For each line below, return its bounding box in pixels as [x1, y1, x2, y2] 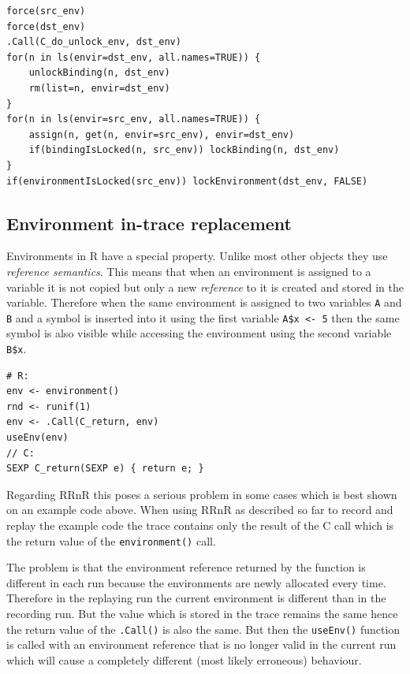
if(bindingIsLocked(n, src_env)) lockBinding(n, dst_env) [28, 144, 340, 156]
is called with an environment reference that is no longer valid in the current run [6, 636, 397, 653]
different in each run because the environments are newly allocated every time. [6, 574, 386, 590]
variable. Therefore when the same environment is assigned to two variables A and [6, 294, 402, 311]
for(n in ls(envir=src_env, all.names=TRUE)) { [6, 114, 261, 125]
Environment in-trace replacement [6, 210, 292, 235]
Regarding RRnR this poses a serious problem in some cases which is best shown [6, 486, 397, 502]
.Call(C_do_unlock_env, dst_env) [6, 36, 181, 48]
